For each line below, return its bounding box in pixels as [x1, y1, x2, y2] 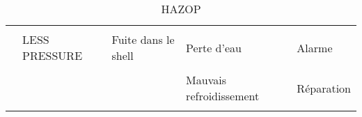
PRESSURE [22, 47, 83, 63]
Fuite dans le [111, 31, 175, 47]
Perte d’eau [186, 39, 242, 56]
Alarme [297, 39, 333, 56]
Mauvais [186, 72, 226, 88]
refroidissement [186, 88, 260, 104]
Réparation [297, 79, 351, 96]
